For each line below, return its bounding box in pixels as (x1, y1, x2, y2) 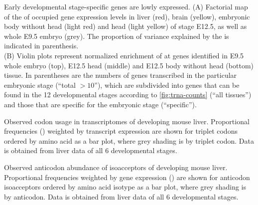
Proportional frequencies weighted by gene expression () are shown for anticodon (4, 172, 250, 182)
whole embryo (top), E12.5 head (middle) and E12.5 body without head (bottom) (4, 60, 254, 70)
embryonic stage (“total (4, 79, 76, 90)
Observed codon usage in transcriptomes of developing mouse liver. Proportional (4, 116, 250, 126)
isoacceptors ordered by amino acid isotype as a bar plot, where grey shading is (4, 182, 247, 192)
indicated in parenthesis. (4, 40, 79, 51)
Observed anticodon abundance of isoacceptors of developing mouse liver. (4, 162, 228, 172)
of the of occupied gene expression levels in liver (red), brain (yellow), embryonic (4, 11, 250, 21)
